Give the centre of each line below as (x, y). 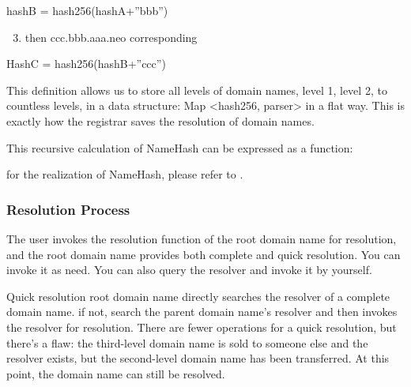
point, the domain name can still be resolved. (116, 373)
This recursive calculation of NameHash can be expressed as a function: (180, 147)
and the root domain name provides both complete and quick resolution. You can (204, 254)
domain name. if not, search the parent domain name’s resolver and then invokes (202, 312)
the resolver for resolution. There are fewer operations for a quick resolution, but (202, 327)
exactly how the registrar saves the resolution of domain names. (160, 120)
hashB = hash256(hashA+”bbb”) (87, 10)
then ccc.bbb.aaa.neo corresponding (111, 37)
